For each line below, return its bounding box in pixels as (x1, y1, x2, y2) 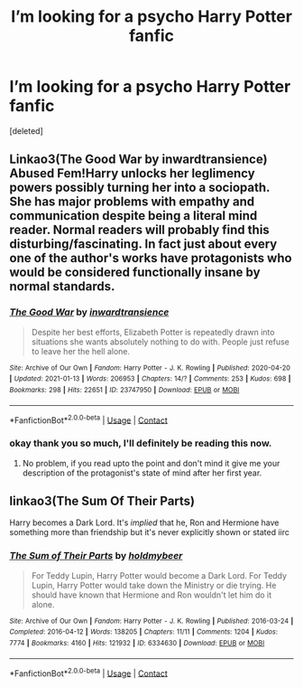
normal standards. (9, 278, 115, 295)
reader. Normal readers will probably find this (9, 222, 271, 238)
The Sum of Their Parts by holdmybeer (9, 550, 183, 562)
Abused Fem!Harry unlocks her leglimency (9, 165, 255, 182)
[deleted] (9, 125, 43, 137)
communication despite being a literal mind (9, 208, 258, 223)
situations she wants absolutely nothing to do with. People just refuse (31, 336, 290, 347)
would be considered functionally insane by (9, 265, 261, 280)
